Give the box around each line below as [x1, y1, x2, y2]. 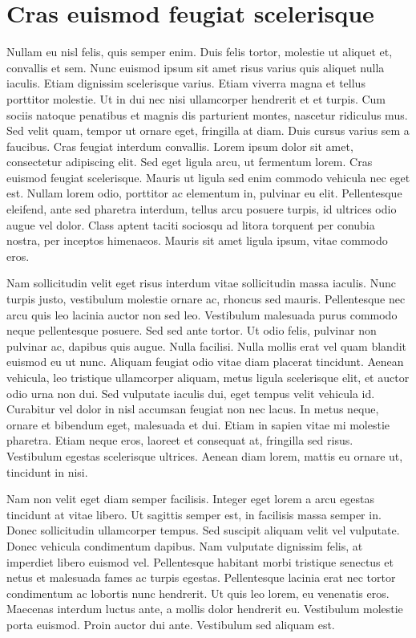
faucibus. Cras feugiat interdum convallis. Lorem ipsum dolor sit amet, [6, 137, 353, 154]
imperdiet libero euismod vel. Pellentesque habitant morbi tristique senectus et [6, 553, 394, 570]
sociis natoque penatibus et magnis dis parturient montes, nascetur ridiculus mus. [6, 106, 408, 123]
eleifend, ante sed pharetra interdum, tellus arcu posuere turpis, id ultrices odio [6, 201, 397, 217]
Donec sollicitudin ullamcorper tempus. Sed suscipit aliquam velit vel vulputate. [6, 522, 400, 538]
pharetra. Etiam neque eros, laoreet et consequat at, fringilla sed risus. [6, 432, 353, 449]
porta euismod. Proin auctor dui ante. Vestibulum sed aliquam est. [6, 616, 335, 632]
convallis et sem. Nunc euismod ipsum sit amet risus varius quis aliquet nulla [6, 59, 385, 75]
